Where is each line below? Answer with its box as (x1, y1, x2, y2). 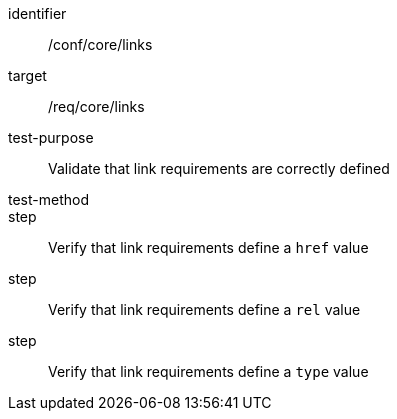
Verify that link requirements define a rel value (48, 301, 361, 318)
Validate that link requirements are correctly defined (48, 160, 390, 177)
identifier (8, 5, 67, 22)
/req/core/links (48, 98, 145, 115)
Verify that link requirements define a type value (48, 363, 369, 380)
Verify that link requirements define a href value (48, 239, 369, 256)
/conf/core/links (48, 36, 153, 53)
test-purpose (8, 129, 94, 146)
